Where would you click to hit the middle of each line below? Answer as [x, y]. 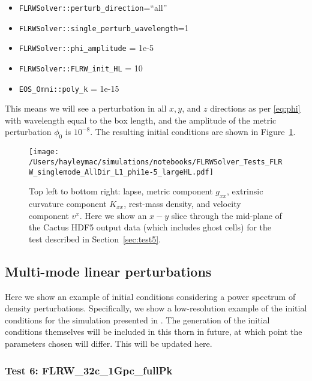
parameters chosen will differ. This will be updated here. [109, 343]
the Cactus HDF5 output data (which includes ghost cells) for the [150, 227]
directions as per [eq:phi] [255, 108]
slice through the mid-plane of [226, 215]
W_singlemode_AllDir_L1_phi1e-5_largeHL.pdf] [121, 172]
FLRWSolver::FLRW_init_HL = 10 [81, 67]
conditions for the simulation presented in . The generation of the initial [137, 319]
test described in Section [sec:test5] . [95, 238]
